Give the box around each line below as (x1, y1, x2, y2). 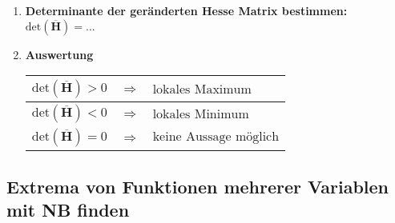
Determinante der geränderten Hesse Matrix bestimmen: (25, 2, 348, 18)
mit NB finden (6, 197, 130, 221)
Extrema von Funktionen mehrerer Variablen (6, 173, 389, 198)
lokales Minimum (152, 107, 249, 121)
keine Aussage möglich (152, 129, 280, 143)
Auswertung (25, 46, 94, 62)
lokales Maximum (152, 82, 252, 96)
